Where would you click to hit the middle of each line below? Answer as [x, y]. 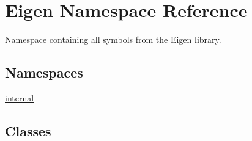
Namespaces [44, 72]
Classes [28, 130]
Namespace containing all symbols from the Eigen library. [113, 39]
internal [20, 97]
